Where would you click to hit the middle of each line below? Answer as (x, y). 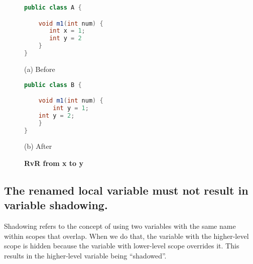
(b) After (38, 146)
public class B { (53, 85)
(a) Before (40, 69)
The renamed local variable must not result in (126, 190)
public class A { (53, 8)
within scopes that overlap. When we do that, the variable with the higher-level (126, 236)
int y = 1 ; (71, 108)
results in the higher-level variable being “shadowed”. (85, 255)
